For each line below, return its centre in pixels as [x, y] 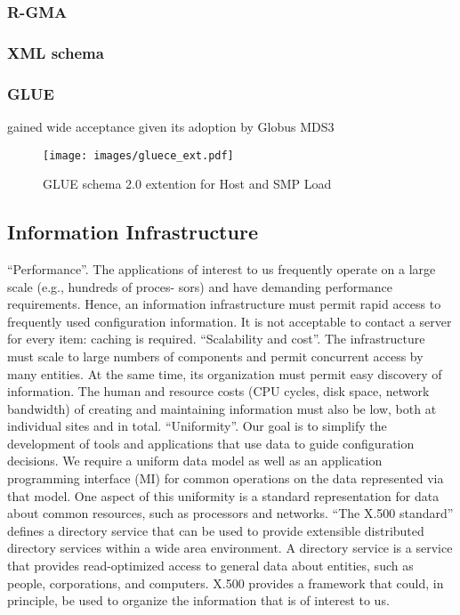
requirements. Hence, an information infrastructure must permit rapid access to [224, 304]
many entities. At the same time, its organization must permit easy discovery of [225, 373]
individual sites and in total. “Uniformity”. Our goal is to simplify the [197, 426]
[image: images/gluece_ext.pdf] [138, 155]
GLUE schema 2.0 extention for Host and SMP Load [187, 184]
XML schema [56, 52]
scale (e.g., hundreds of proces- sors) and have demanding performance [200, 286]
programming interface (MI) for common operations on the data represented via [226, 478]
